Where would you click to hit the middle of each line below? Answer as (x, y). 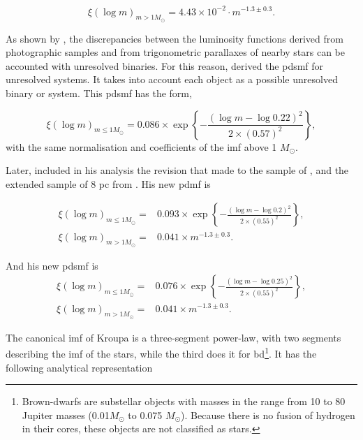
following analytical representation (79, 367)
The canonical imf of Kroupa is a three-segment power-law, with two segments (173, 337)
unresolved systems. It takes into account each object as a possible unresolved (172, 79)
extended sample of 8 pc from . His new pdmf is (108, 183)
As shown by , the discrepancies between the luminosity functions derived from (175, 38)
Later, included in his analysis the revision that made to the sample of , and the (177, 170)
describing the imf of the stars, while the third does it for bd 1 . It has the (161, 352)
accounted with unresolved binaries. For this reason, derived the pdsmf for (165, 65)
